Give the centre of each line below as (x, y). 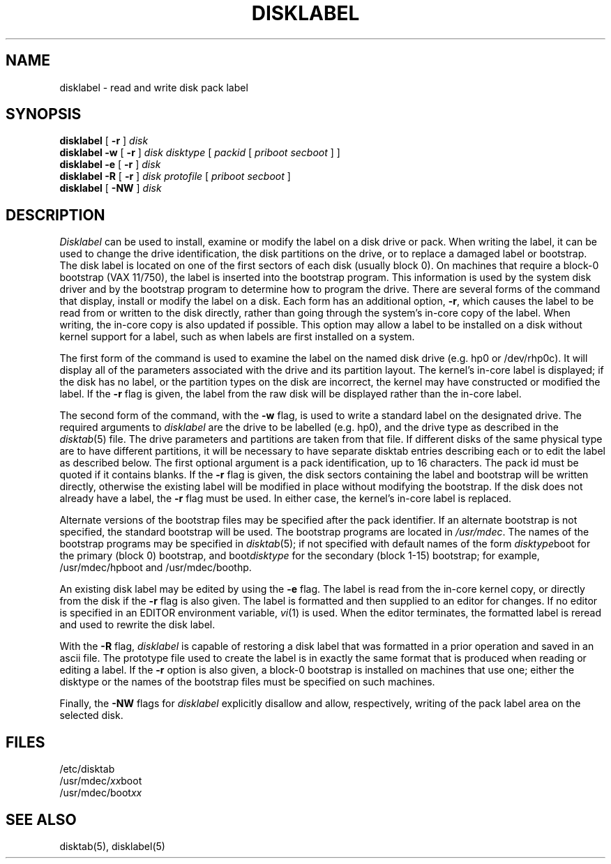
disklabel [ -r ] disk (104, 141)
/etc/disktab (87, 769)
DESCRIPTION (55, 215)
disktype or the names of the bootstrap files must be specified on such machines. (247, 682)
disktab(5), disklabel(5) (112, 846)
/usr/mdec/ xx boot (101, 781)
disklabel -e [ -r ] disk (110, 165)
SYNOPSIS (44, 114)
